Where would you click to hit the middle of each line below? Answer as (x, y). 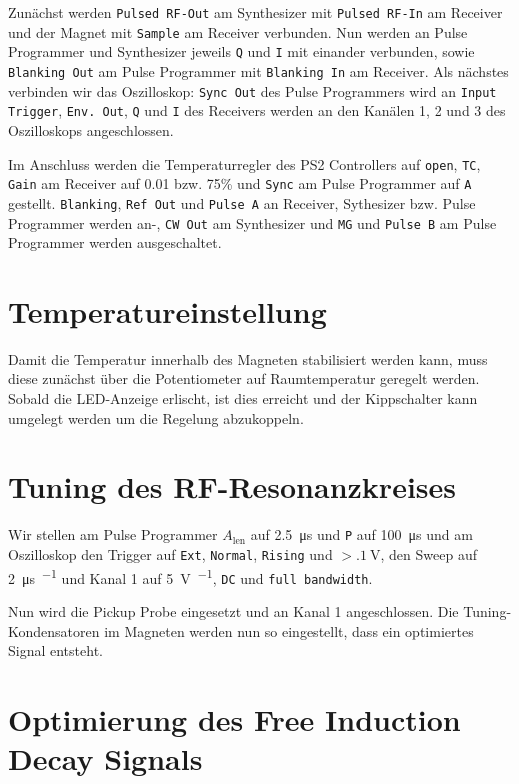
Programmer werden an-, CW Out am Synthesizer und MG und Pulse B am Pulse (252, 222)
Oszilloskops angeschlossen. (91, 129)
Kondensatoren (54, 630)
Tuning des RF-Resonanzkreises (232, 486)
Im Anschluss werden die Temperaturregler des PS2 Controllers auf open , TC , (244, 163)
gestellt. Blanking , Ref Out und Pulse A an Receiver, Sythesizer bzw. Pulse (242, 202)
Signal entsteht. (55, 650)
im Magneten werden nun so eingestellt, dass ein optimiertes (289, 630)
